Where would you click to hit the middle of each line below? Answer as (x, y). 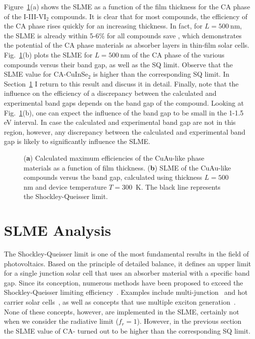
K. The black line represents (178, 186)
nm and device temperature (65, 186)
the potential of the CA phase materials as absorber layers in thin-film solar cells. (127, 45)
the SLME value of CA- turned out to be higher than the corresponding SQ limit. (127, 330)
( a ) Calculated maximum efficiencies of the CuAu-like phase (114, 157)
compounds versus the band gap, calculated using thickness (113, 177)
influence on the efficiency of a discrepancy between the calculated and (110, 93)
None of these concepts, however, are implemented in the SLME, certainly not (122, 311)
